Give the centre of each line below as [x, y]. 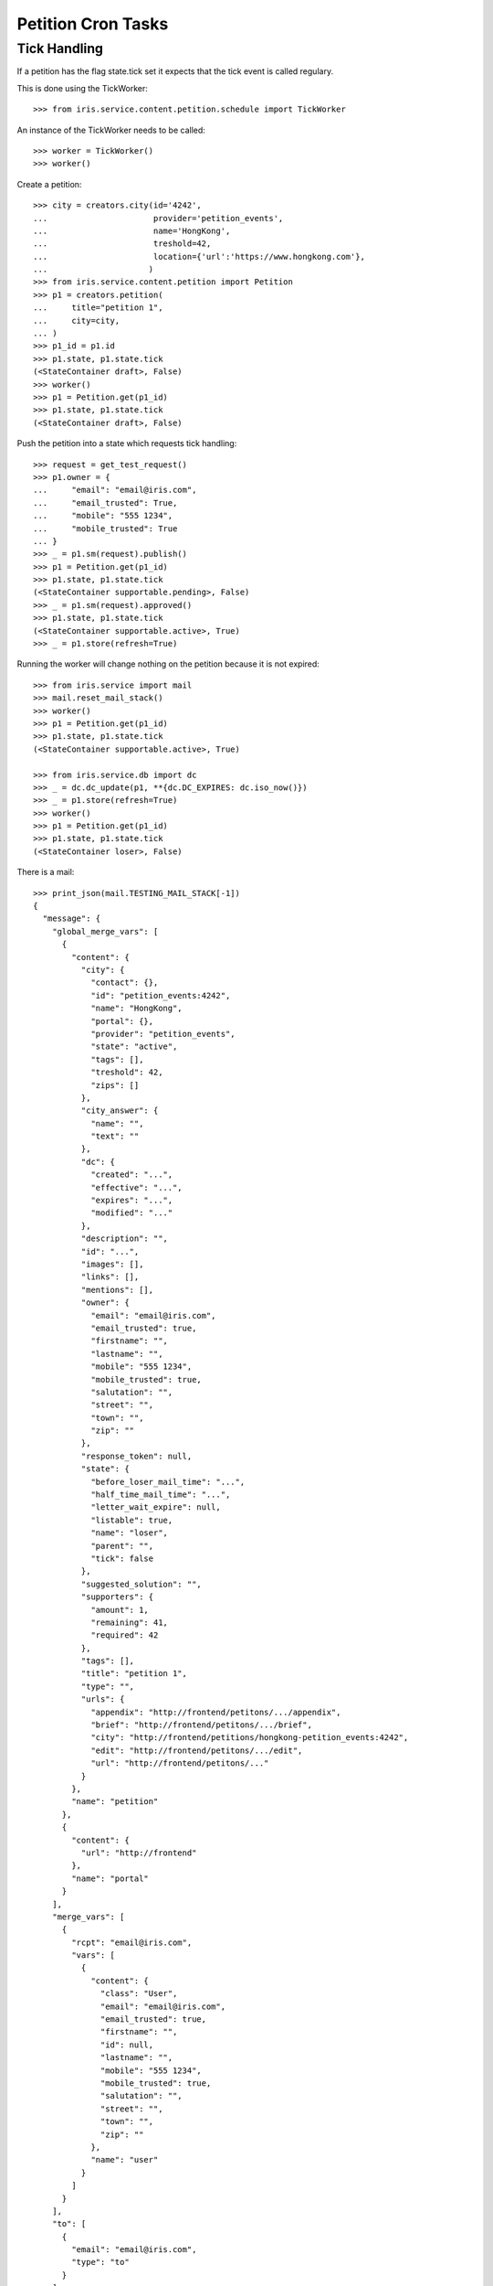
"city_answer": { [120, 1111]
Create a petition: [49, 184]
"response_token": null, [136, 1456]
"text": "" [115, 1137]
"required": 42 [125, 1635]
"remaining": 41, [130, 1622]
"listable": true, [132, 1520]
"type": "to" [100, 2262]
